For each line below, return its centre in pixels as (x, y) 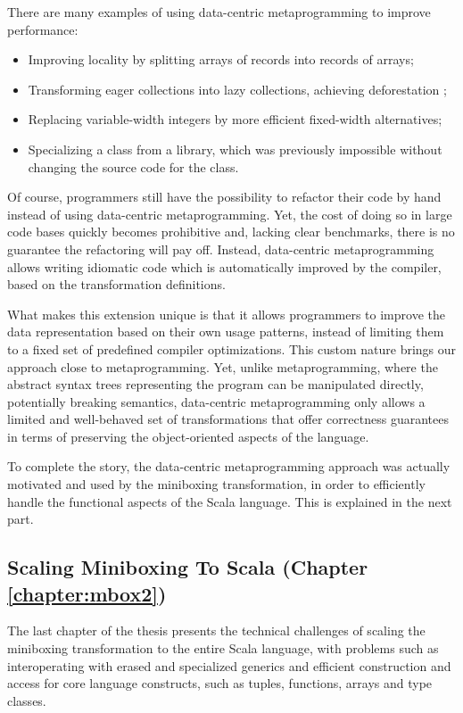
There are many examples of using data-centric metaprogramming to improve (219, 12)
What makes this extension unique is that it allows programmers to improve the (226, 314)
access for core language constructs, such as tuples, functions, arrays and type (220, 683)
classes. (27, 700)
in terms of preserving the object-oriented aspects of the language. (188, 436)
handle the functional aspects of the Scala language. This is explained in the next (230, 501)
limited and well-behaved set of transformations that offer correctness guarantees (228, 419)
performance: (43, 29)
